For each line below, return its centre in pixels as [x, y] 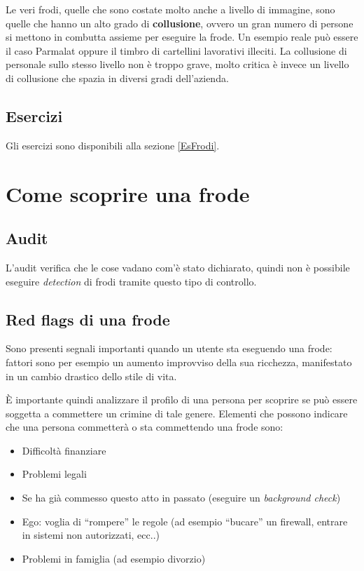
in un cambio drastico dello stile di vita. [91, 376]
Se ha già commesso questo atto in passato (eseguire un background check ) [181, 498]
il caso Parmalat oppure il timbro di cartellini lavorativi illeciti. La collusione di [176, 50]
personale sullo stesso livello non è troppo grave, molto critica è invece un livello [177, 64]
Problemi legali [54, 474]
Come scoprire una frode [128, 193]
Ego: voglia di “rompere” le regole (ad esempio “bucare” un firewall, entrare [185, 521]
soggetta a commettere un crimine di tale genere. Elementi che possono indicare [177, 413]
